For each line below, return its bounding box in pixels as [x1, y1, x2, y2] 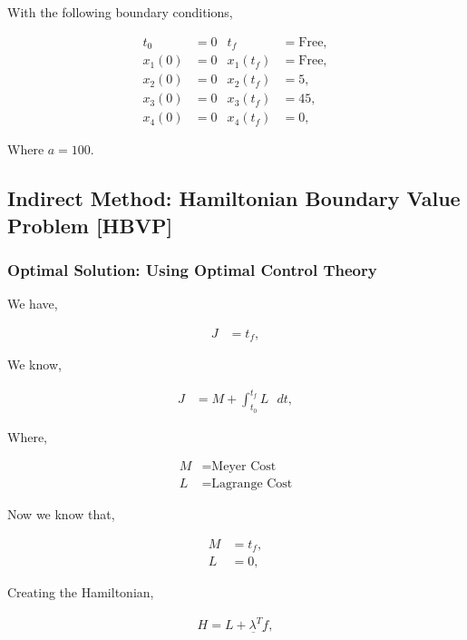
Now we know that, [7, 505, 115, 524]
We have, [7, 294, 58, 313]
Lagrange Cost [211, 478, 293, 491]
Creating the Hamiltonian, [7, 583, 154, 602]
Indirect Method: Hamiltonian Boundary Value [7, 184, 461, 212]
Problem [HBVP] [7, 211, 173, 239]
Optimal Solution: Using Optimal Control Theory [7, 258, 377, 281]
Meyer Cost [211, 460, 277, 474]
